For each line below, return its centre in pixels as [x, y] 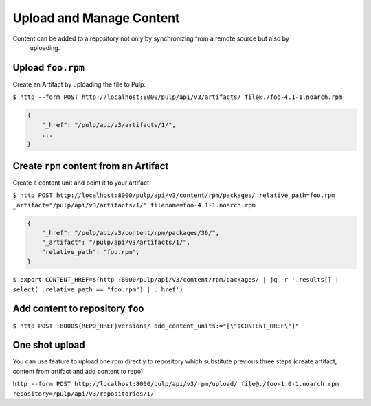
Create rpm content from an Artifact [91, 166]
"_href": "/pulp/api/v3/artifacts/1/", [109, 125]
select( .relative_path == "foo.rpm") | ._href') [98, 289]
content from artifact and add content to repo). [79, 371]
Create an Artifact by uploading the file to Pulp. [79, 84]
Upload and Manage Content [96, 18]
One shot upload [49, 345]
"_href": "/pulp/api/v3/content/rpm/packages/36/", [131, 233]
